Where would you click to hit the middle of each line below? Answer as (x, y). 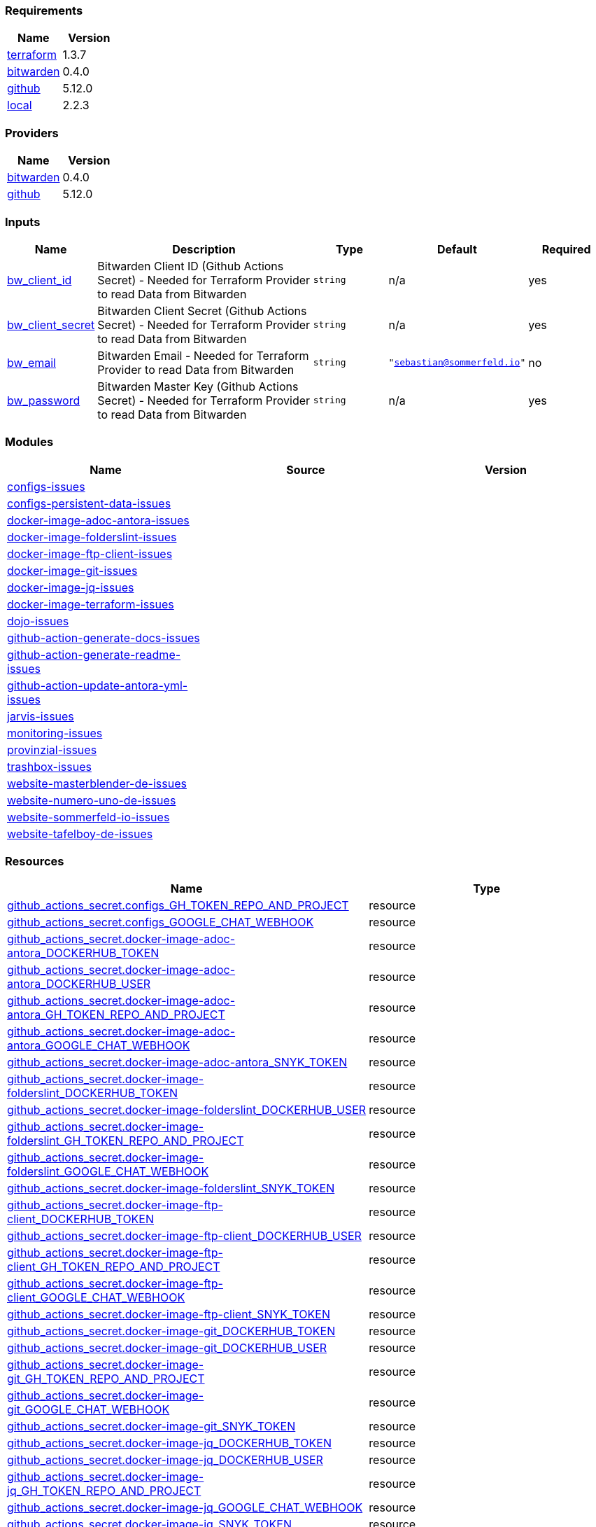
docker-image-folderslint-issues (92, 537)
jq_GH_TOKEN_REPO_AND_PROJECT (104, 1491)
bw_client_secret (51, 325)
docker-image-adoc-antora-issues (98, 520)
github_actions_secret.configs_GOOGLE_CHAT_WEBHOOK (161, 922)
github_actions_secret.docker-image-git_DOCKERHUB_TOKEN (171, 1331)
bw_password (44, 400)
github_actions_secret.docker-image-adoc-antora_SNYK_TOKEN (177, 1062)
